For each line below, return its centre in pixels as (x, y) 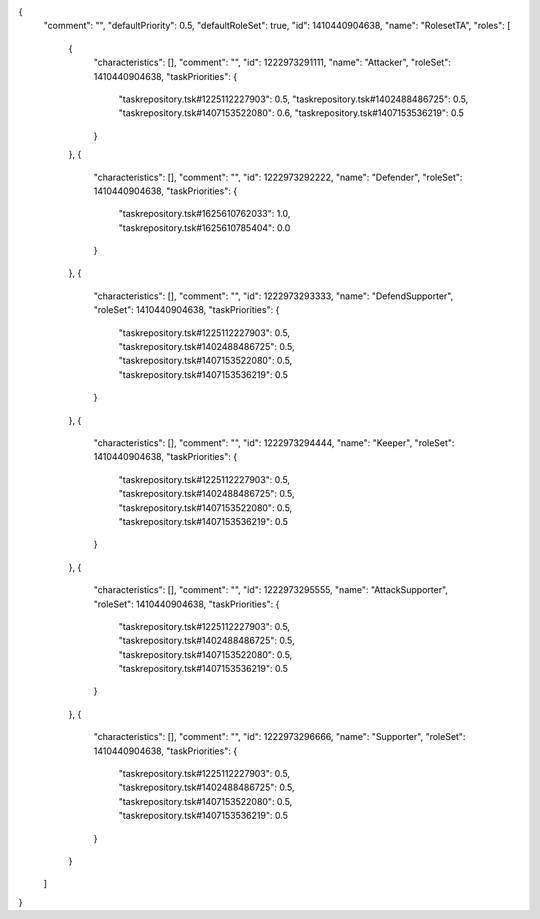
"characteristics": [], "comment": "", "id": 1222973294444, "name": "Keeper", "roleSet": (274, 442)
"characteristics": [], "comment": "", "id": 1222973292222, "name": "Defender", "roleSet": (278, 177)
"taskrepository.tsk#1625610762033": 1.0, (204, 214)
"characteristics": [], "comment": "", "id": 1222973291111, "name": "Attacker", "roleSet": (272, 62)
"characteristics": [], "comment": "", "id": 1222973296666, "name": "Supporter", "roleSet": (279, 737)
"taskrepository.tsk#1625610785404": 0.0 (204, 227)
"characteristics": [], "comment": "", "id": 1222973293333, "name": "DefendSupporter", (273, 296)
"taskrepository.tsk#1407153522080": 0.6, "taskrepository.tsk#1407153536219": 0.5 (291, 113)
